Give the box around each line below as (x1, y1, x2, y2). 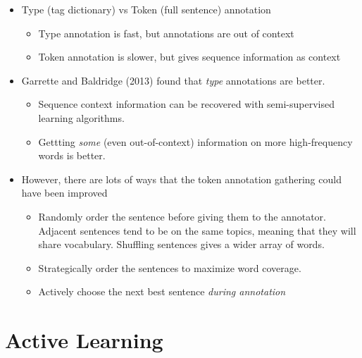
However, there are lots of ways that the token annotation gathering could (21, 171, 342, 186)
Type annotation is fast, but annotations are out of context (38, 25, 294, 40)
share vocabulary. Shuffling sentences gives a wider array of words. (38, 237, 325, 252)
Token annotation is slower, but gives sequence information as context (38, 49, 341, 64)
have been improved (21, 185, 108, 200)
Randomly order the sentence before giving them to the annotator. (38, 209, 326, 223)
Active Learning (5, 326, 163, 354)
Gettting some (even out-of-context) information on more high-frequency (38, 134, 353, 149)
